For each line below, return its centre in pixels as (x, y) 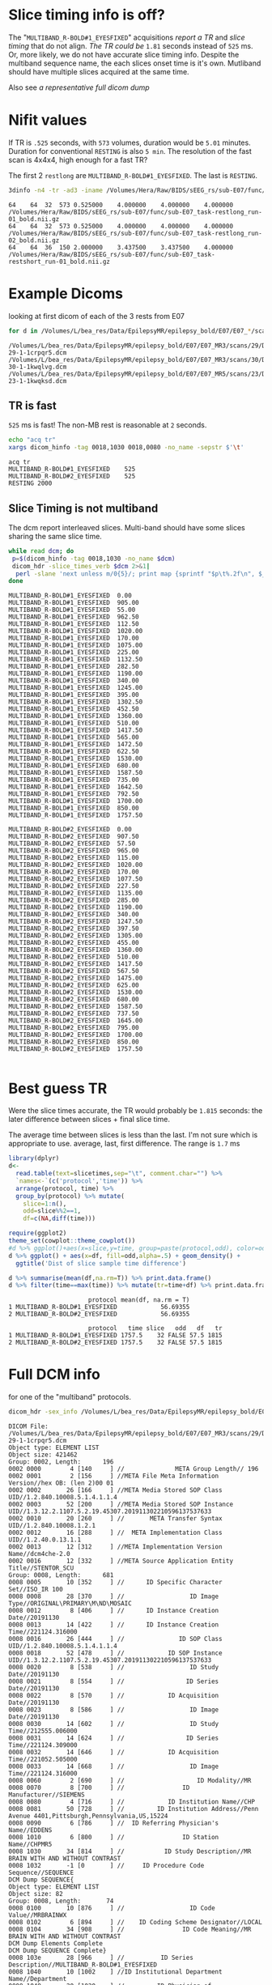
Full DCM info (55, 1375)
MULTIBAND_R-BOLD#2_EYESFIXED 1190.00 (76, 907)
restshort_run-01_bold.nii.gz (59, 261)
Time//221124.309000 (43, 1745)
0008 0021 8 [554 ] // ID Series (114, 1681)
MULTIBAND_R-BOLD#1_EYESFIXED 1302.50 (76, 702)
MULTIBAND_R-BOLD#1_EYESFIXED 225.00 (74, 652)
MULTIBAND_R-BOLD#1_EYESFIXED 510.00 (74, 723)
